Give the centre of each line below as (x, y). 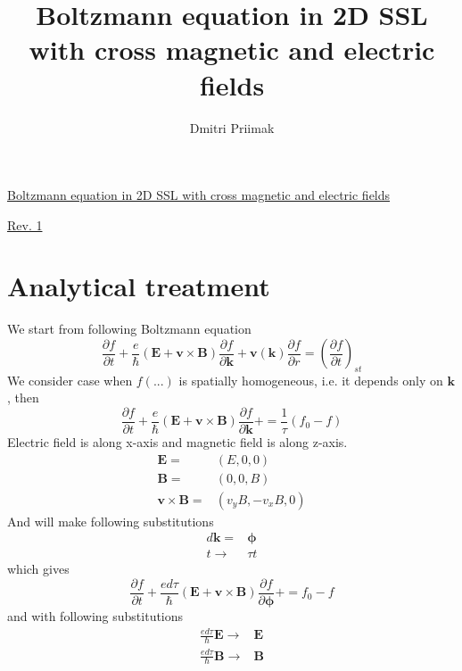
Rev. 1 (25, 224)
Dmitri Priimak (232, 127)
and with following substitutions (95, 616)
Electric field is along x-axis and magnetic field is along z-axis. (177, 442)
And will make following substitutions (111, 521)
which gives (38, 569)
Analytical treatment (139, 286)
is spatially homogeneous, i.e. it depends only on (311, 380)
